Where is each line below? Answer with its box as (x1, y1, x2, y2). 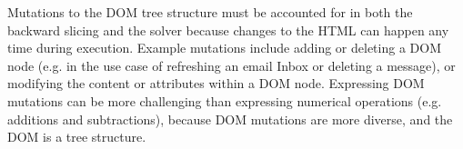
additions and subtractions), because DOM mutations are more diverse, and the (7, 109, 453, 128)
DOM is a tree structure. (7, 127, 146, 146)
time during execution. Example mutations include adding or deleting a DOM (7, 38, 441, 57)
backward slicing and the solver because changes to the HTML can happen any (7, 20, 449, 39)
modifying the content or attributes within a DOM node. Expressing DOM (7, 74, 425, 93)
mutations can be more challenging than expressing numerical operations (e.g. (7, 91, 442, 110)
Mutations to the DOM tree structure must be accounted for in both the (7, 3, 413, 21)
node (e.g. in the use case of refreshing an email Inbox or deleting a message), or (7, 55, 456, 74)
